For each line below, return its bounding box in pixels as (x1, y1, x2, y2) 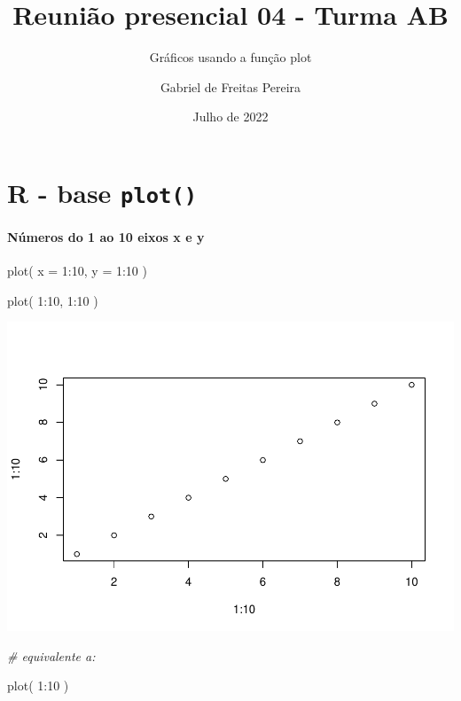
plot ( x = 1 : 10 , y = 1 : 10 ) (7, 261, 147, 280)
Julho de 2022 (192, 107, 269, 126)
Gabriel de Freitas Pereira (160, 77, 301, 96)
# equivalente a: (7, 646, 96, 665)
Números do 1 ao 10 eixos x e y (7, 227, 205, 245)
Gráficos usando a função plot (149, 48, 312, 66)
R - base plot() (7, 174, 198, 210)
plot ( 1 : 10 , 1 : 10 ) (7, 291, 98, 309)
